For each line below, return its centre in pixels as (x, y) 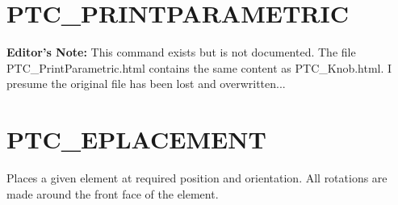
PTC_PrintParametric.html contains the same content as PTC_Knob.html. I (199, 67)
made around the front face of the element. (113, 193)
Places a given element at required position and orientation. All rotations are (197, 178)
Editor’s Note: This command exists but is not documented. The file (181, 52)
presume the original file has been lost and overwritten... (146, 84)
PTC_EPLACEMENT (136, 139)
